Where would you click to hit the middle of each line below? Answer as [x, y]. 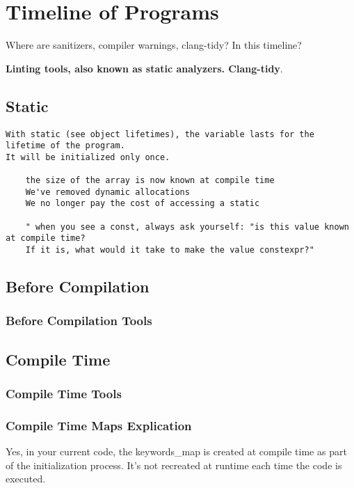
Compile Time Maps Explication [99, 425]
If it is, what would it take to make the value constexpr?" [170, 250]
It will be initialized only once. [88, 157]
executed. [26, 479]
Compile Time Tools [64, 394]
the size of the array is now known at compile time [150, 181]
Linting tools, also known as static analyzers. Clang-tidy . [144, 68]
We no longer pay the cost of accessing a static [143, 204]
